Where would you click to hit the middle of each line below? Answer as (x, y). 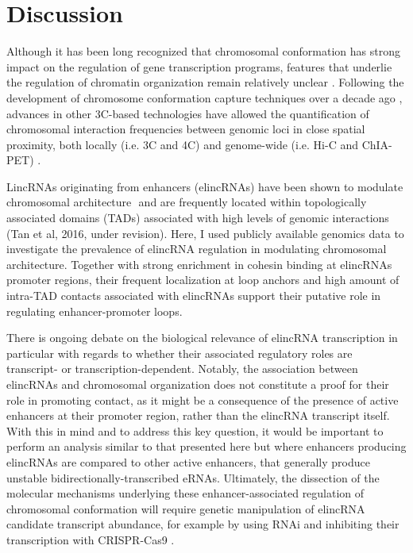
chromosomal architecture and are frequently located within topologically (187, 202)
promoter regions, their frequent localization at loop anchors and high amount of (203, 280)
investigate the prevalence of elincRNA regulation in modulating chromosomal (197, 249)
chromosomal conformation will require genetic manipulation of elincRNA (186, 508)
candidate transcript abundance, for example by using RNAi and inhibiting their (203, 524)
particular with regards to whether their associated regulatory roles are (179, 353)
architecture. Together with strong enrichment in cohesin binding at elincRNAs (199, 264)
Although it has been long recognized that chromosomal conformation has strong (203, 51)
